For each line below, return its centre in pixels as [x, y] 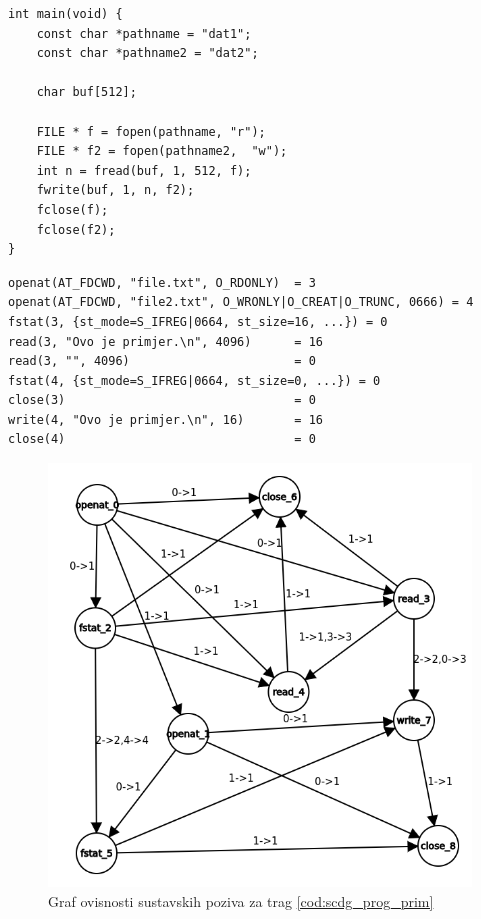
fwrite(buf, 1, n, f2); [115, 190]
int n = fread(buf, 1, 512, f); [144, 170]
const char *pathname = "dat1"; [144, 33]
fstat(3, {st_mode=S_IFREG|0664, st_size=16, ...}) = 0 [198, 321]
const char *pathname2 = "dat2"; [147, 53]
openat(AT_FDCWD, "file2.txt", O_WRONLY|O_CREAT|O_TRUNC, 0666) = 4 [241, 302]
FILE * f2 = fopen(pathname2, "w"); [162, 151]
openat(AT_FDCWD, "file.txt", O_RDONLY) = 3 [162, 282]
